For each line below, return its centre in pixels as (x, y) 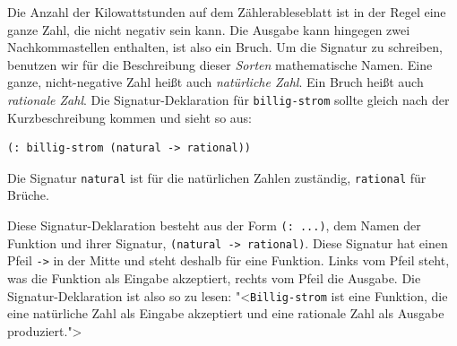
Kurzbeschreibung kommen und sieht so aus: (129, 117)
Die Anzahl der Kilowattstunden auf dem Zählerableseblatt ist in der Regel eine (227, 12)
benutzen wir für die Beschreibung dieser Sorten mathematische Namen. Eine (220, 64)
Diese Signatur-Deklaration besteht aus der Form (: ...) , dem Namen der (214, 225)
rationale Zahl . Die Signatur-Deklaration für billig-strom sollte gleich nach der (228, 99)
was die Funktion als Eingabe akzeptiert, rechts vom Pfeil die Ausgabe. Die (214, 278)
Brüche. (28, 195)
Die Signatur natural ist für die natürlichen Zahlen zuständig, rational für (217, 177)
